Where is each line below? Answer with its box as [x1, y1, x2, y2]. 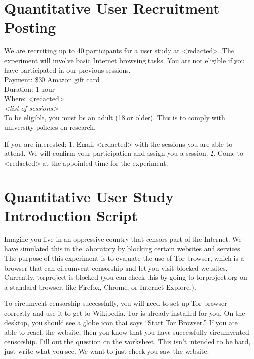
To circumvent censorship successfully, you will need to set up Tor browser [4, 298, 227, 308]
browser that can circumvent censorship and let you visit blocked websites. [4, 262, 228, 273]
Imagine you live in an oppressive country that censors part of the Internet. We [4, 233, 242, 244]
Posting [4, 17, 56, 37]
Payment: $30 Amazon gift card [4, 74, 100, 84]
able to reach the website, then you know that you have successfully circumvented [4, 327, 249, 337]
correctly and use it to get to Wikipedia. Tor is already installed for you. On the [4, 307, 245, 317]
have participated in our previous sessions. [4, 64, 131, 75]
